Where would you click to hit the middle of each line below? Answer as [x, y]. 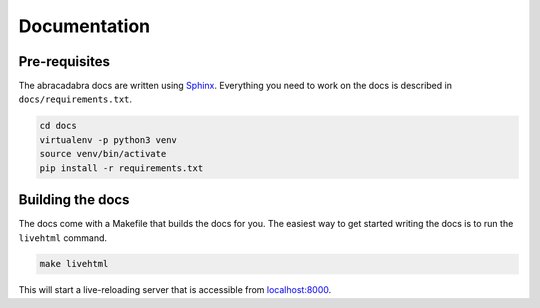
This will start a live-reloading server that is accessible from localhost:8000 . [175, 290]
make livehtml [74, 264]
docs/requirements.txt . [75, 99]
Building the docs [74, 200]
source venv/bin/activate [103, 154]
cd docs [58, 126]
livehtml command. [63, 237]
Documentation [84, 26]
